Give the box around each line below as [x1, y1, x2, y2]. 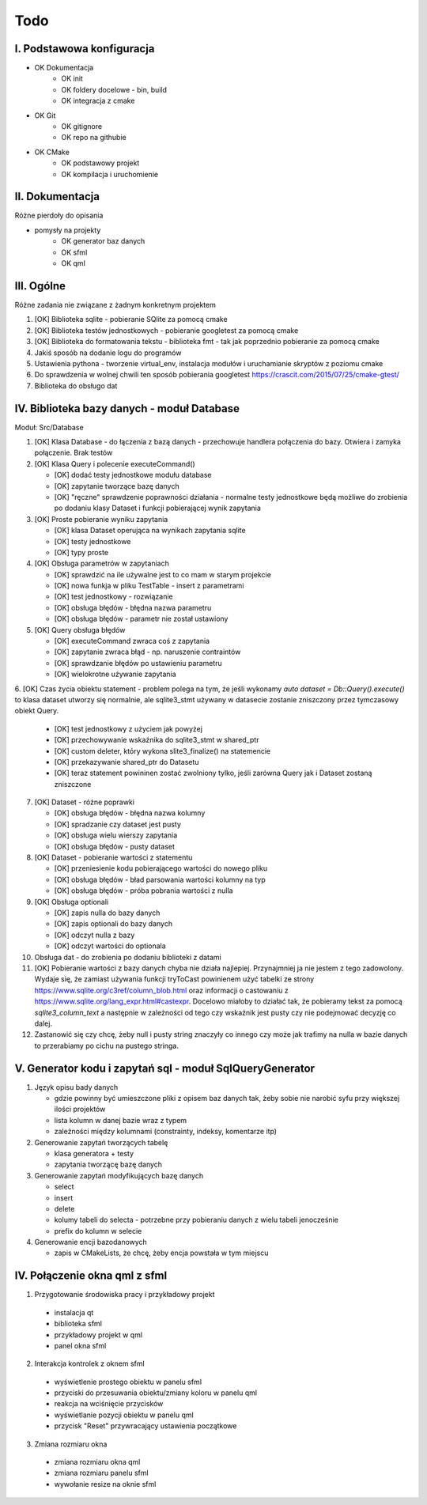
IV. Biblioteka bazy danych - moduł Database [14, 402, 240, 415]
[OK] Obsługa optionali [34, 897, 109, 906]
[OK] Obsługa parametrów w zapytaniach [34, 558, 169, 569]
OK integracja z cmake [61, 96, 135, 106]
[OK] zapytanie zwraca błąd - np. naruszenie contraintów [54, 647, 241, 656]
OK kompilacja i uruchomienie [61, 169, 158, 179]
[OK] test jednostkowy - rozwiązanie [54, 592, 173, 601]
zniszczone [54, 779, 92, 788]
